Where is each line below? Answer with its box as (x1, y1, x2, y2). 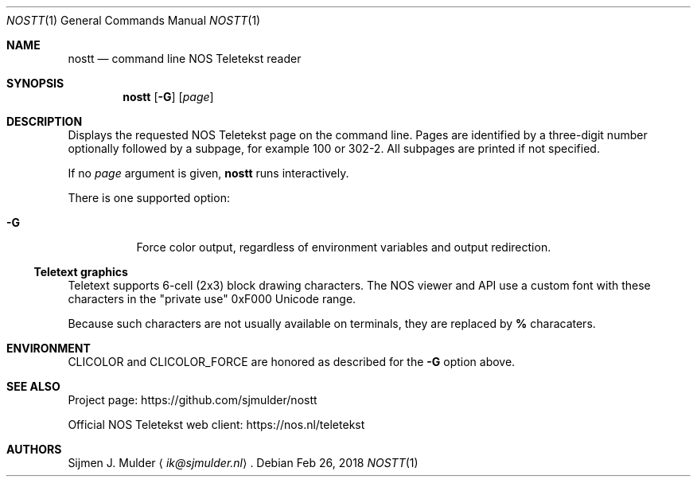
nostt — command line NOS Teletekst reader (68, 52, 302, 65)
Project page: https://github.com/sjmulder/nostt (68, 393, 317, 407)
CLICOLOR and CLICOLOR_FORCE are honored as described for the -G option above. (68, 355, 516, 368)
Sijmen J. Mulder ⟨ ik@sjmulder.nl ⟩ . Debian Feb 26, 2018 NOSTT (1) (68, 456, 419, 469)
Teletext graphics (33, 265, 128, 279)
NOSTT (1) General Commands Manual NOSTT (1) (6, 14, 261, 27)
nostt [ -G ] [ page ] (123, 90, 214, 103)
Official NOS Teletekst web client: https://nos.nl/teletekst (68, 418, 365, 431)
